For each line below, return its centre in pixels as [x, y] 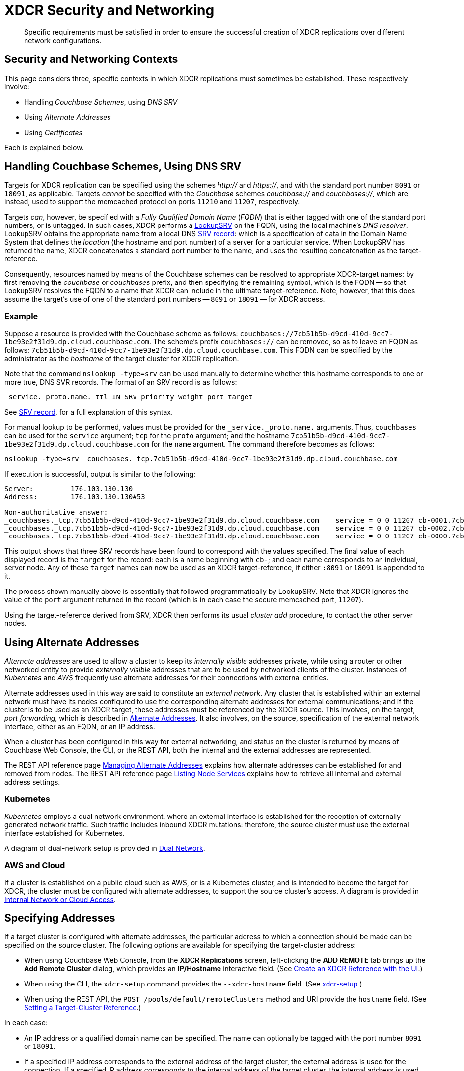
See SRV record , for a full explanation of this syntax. [89, 412]
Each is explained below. [44, 147]
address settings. [32, 782]
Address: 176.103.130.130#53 [75, 497]
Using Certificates [53, 132]
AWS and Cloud [35, 865]
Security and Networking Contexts [91, 59]
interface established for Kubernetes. [65, 833]
